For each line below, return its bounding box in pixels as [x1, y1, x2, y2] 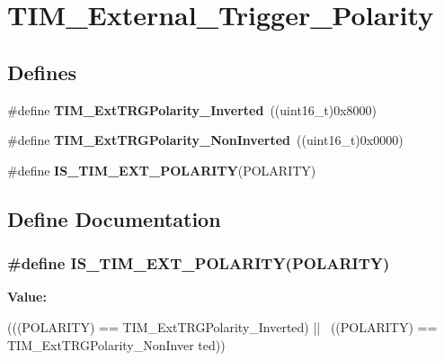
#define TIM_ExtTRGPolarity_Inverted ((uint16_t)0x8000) [7, 100, 377, 119]
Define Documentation [7, 204, 221, 232]
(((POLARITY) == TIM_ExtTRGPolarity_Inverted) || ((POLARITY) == [7, 317, 438, 336]
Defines [7, 58, 77, 86]
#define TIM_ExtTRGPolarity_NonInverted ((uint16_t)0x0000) [7, 131, 404, 149]
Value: [7, 287, 47, 306]
